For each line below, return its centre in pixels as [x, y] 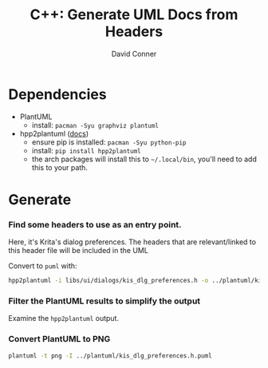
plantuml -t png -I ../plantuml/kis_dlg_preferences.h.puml [110, 356]
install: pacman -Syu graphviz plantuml [95, 125]
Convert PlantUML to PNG [59, 339]
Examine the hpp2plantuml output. [64, 319]
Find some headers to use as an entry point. [95, 224]
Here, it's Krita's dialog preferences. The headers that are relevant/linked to [132, 242]
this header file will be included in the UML [79, 251]
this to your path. [59, 167]
